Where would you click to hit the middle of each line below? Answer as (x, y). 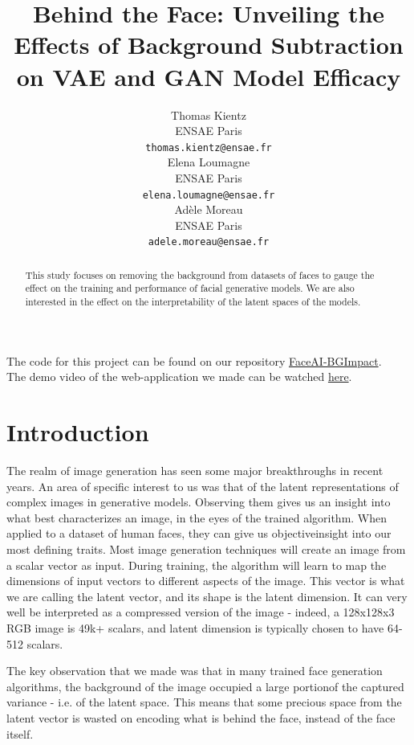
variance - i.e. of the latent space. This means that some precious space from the (204, 702)
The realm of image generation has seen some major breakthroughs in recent (195, 471)
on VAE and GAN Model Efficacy (209, 76)
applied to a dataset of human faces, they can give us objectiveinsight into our (199, 533)
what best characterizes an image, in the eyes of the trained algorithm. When (197, 517)
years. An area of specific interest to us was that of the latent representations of (203, 486)
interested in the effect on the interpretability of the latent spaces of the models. (193, 302)
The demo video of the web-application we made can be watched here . (179, 377)
